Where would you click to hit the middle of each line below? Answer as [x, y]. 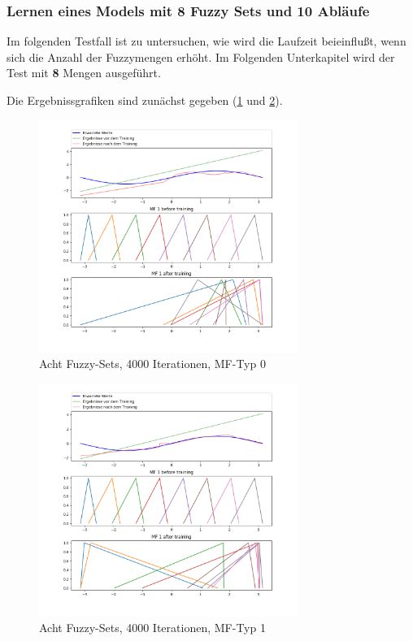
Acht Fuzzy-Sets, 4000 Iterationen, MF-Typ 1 [152, 627]
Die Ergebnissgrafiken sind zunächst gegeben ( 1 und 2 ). [145, 100]
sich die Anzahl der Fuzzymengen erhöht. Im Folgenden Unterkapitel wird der [201, 56]
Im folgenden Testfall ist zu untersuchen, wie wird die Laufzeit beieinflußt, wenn [206, 41]
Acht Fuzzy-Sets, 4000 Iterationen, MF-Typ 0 [152, 364]
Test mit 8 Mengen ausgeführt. [84, 73]
